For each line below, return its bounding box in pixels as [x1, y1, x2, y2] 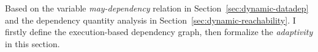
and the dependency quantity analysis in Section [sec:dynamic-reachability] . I [5, 13, 296, 26]
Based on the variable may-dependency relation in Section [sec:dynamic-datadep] [5, 2, 309, 14]
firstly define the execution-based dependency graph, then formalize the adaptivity [5, 25, 313, 38]
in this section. [5, 37, 60, 50]
